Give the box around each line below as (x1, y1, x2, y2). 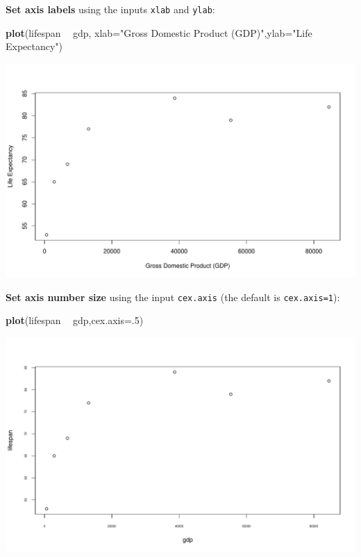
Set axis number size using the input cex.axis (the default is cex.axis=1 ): (6, 289, 340, 304)
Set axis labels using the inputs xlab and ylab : (6, 2, 215, 16)
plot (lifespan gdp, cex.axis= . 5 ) (6, 313, 144, 328)
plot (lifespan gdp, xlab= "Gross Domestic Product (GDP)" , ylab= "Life (6, 25, 312, 40)
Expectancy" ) (6, 39, 63, 54)
